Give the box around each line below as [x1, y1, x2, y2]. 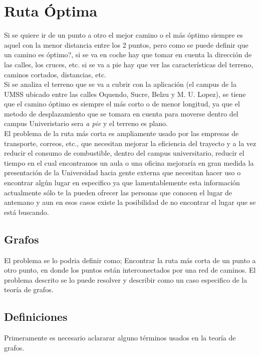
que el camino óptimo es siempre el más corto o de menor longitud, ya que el [4, 98, 240, 109]
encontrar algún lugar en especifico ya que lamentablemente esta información [4, 177, 240, 188]
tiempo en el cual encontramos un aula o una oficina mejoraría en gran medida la [4, 157, 254, 168]
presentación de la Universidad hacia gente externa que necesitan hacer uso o [4, 167, 241, 178]
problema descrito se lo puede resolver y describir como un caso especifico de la [4, 274, 247, 285]
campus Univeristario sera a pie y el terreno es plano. [4, 118, 168, 129]
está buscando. [4, 206, 49, 217]
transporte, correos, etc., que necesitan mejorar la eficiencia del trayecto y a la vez [4, 138, 256, 148]
